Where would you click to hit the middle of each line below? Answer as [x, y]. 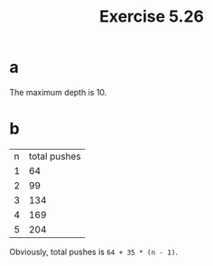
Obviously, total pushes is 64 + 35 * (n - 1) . [94, 252]
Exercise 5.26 [152, 17]
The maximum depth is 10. [58, 92]
